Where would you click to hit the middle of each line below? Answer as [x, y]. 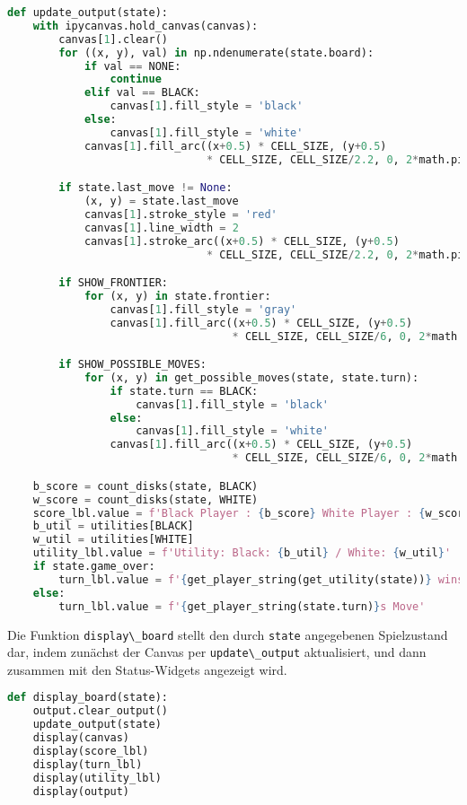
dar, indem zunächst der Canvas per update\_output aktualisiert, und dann [217, 652]
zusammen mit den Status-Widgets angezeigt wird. [147, 669]
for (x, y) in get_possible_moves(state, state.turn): [251, 377]
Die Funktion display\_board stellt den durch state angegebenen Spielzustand [228, 634]
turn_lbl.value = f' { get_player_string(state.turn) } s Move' [242, 606]
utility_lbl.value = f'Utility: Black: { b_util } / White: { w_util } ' [242, 553]
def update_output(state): [88, 13]
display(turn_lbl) [88, 764]
